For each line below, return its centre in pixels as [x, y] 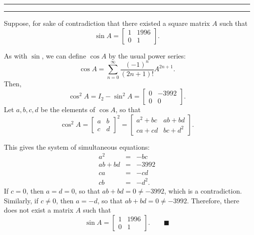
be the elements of [68, 109]
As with [16, 55]
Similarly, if [21, 200]
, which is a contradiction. [203, 190]
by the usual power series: [147, 55]
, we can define [64, 55]
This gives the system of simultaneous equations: [77, 147]
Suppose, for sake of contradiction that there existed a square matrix [107, 23]
